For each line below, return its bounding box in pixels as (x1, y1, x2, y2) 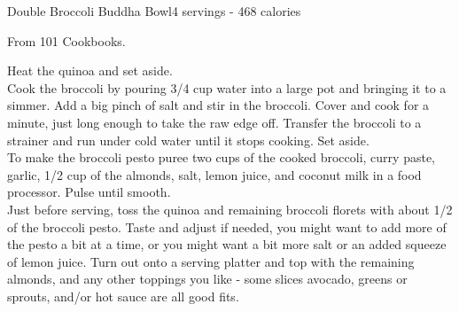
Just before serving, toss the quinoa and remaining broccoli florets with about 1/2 (7, 199, 453, 218)
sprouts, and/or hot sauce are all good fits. (7, 286, 239, 305)
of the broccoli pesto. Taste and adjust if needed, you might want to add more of (7, 217, 447, 236)
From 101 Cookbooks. (7, 31, 126, 50)
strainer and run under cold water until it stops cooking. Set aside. (7, 130, 370, 149)
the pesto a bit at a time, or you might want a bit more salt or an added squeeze (7, 235, 447, 253)
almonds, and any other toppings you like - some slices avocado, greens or (7, 269, 408, 288)
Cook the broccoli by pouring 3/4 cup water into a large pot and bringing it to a (7, 78, 447, 97)
